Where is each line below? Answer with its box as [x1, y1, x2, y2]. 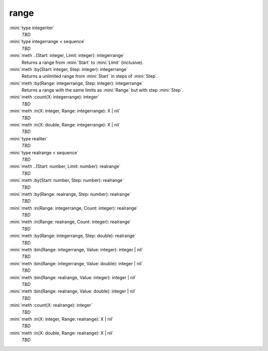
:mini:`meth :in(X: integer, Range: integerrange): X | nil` [9, 108, 121, 114]
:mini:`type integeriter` [9, 25, 55, 31]
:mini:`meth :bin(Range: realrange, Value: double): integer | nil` [9, 288, 136, 294]
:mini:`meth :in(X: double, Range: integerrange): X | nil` [9, 122, 121, 128]
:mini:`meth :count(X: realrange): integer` [9, 302, 93, 308]
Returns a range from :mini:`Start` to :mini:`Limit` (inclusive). [21, 59, 144, 65]
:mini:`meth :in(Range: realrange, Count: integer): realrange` [9, 219, 132, 225]
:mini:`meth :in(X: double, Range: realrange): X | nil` [9, 330, 114, 336]
